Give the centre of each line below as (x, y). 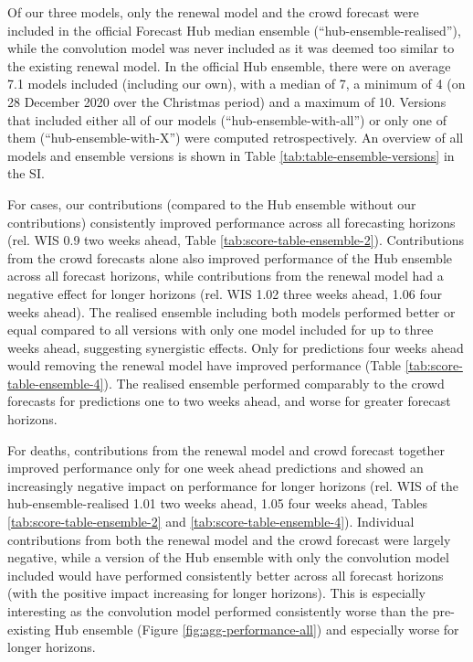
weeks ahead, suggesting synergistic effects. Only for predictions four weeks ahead (236, 347)
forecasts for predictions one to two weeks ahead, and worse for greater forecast (229, 401)
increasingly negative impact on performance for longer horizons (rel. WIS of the (233, 485)
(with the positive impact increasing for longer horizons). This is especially (216, 593)
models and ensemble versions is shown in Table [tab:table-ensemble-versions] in (231, 155)
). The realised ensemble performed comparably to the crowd (274, 383)
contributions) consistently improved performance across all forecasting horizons (231, 222)
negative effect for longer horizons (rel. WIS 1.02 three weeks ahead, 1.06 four (225, 293)
